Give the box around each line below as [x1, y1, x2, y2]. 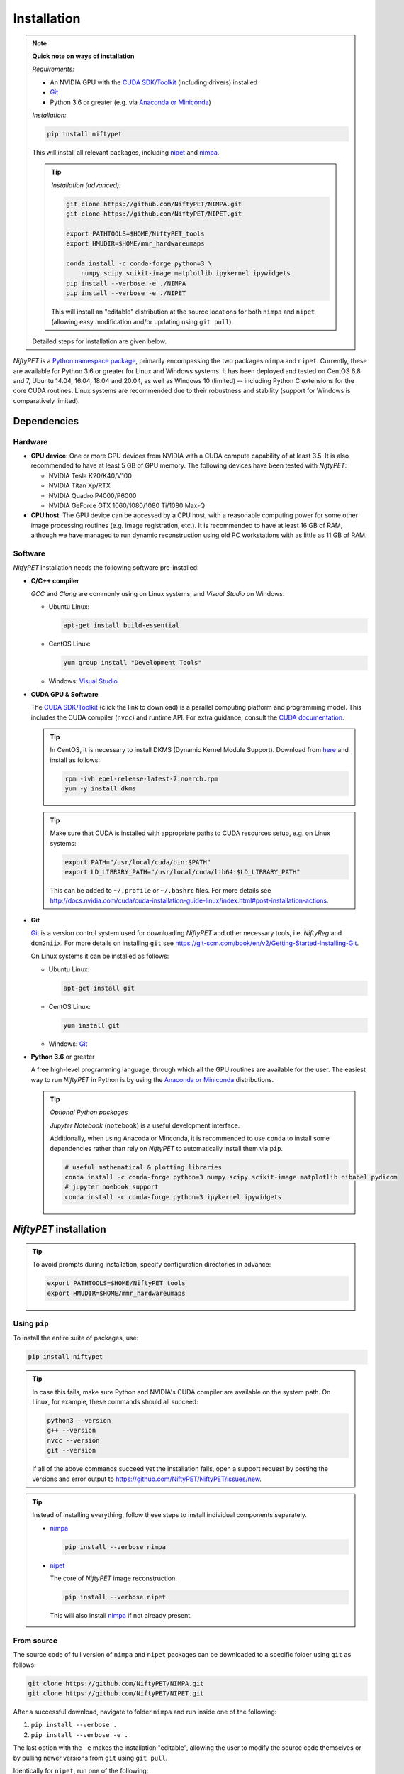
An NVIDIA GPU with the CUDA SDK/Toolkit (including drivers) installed [50, 78, 258, 87]
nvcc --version [47, 1436, 100, 1444]
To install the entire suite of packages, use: [13, 1334, 139, 1343]
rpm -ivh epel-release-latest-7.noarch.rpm [64, 774, 219, 783]
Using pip [13, 1318, 49, 1328]
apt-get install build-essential [63, 622, 180, 629]
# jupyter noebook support [64, 1183, 159, 1191]
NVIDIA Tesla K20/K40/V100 [48, 471, 133, 480]
